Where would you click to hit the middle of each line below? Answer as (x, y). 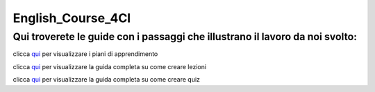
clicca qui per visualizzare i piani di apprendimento (85, 54)
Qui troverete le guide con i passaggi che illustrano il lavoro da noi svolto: (185, 37)
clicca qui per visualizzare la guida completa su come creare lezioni (110, 66)
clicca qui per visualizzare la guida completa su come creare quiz (107, 80)
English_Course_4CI (72, 18)
